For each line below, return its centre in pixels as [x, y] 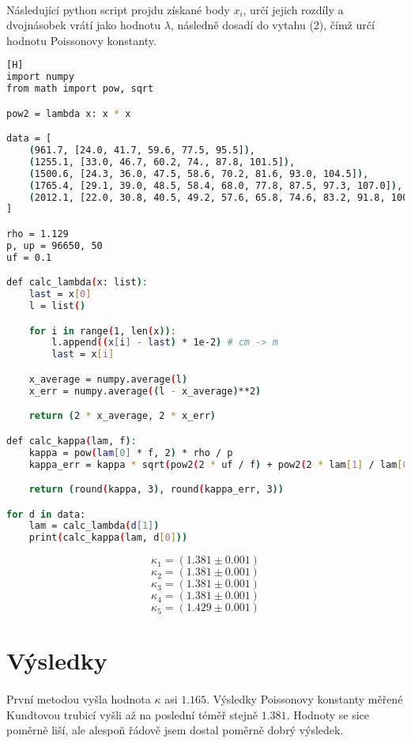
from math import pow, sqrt [80, 89]
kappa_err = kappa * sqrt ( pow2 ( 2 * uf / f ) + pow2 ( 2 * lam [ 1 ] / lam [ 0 [219, 464]
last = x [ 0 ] [60, 294]
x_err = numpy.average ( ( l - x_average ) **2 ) [145, 391]
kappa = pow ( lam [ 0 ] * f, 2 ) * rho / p [131, 453]
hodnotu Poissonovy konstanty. [81, 40]
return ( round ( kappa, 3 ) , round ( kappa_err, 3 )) [156, 490]
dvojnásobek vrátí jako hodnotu [84, 25]
